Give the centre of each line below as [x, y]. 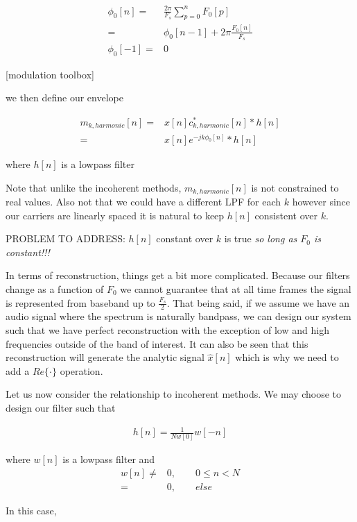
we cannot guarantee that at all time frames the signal [236, 289]
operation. [81, 370]
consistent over [286, 215]
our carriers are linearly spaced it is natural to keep [115, 215]
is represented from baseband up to [80, 302]
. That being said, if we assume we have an [258, 302]
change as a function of [55, 289]
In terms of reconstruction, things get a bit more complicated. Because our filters [178, 275]
